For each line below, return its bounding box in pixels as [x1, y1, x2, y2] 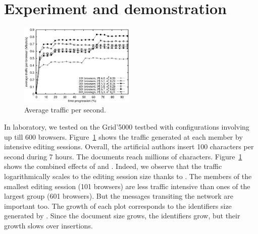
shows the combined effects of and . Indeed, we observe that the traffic [4, 161, 222, 171]
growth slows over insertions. [4, 220, 93, 230]
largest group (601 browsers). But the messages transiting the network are [4, 191, 234, 201]
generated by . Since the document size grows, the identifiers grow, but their [4, 210, 240, 221]
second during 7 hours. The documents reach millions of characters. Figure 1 [4, 151, 242, 161]
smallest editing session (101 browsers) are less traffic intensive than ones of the [4, 181, 250, 191]
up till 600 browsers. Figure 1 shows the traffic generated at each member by [4, 131, 243, 142]
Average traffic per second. [24, 104, 106, 115]
